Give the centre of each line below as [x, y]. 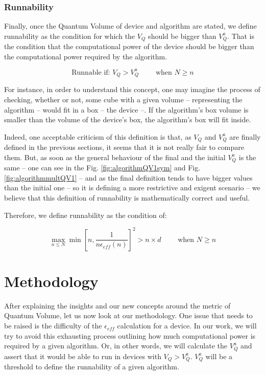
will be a [219, 356]
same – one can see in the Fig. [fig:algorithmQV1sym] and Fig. [102, 168]
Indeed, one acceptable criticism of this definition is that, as [98, 136]
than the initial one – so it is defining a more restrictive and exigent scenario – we [132, 187]
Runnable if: [91, 72]
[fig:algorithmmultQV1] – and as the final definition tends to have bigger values [128, 177]
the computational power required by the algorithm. [86, 56]
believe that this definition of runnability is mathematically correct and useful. [127, 198]
